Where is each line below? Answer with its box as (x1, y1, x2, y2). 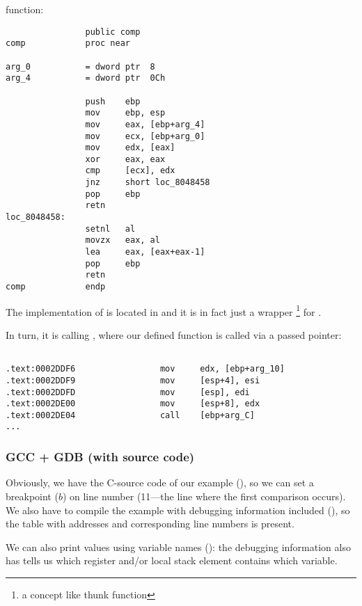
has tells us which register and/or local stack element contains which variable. (6, 553, 338, 568)
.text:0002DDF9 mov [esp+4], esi (6, 375, 260, 385)
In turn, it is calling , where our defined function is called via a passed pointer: (6, 327, 342, 342)
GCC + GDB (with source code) (6, 448, 195, 465)
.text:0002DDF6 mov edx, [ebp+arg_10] (6, 364, 285, 374)
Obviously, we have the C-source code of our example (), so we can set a (6, 475, 314, 490)
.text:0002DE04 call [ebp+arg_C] (6, 410, 255, 420)
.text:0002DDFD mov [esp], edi (6, 387, 250, 397)
